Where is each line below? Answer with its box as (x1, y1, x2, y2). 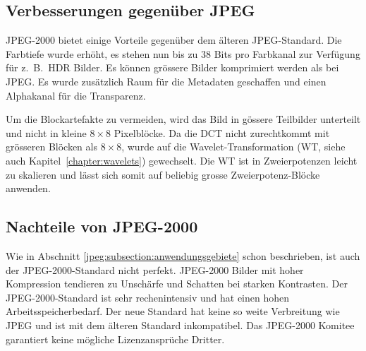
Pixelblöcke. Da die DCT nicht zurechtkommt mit (114, 125, 330, 140)
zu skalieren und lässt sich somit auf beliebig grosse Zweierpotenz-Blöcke (6, 167, 320, 182)
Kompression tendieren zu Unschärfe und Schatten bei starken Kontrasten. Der (6, 276, 348, 291)
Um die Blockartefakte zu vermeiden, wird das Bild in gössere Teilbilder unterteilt (6, 112, 361, 126)
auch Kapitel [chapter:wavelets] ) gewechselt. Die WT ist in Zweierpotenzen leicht (6, 153, 358, 167)
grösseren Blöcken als (6, 139, 97, 154)
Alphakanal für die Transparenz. (6, 88, 146, 102)
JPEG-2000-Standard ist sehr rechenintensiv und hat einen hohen (6, 290, 290, 304)
